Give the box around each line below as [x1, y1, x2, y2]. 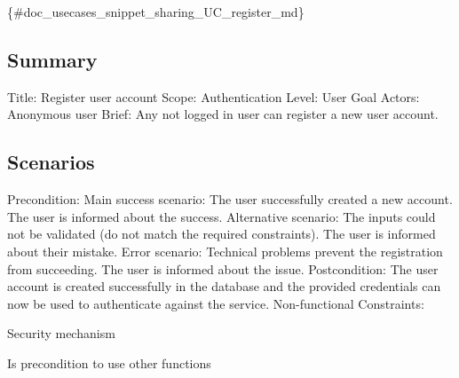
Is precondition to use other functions [7, 353, 211, 372]
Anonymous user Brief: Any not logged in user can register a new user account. [7, 105, 439, 123]
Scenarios [7, 148, 95, 176]
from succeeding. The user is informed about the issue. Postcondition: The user [7, 259, 439, 278]
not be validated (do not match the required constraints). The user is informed [7, 224, 436, 243]
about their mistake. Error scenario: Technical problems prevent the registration [7, 241, 443, 260]
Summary [7, 45, 98, 73]
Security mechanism [7, 324, 115, 343]
